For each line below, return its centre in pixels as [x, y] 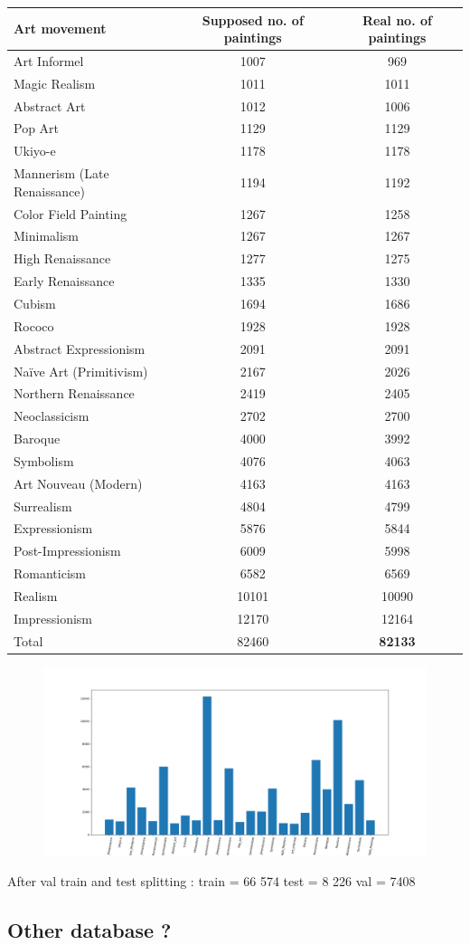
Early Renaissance [64, 281]
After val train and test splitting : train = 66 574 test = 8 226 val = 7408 [211, 881]
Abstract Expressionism [80, 348]
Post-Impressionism [67, 551]
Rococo [34, 325]
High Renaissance [62, 258]
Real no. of [397, 19]
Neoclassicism [52, 416]
